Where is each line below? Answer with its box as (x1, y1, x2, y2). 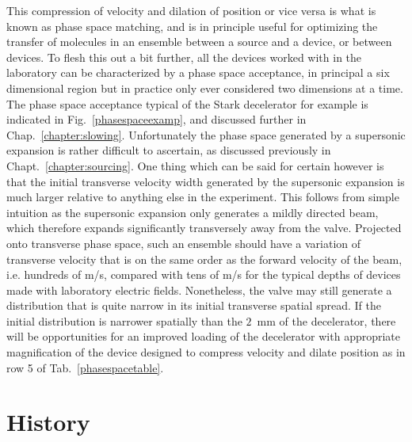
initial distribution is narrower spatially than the (6, 312, 242, 329)
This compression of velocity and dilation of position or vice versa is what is (6, 2, 376, 18)
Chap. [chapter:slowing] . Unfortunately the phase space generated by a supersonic (6, 126, 406, 143)
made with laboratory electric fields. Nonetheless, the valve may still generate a (6, 281, 392, 298)
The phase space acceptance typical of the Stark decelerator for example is (6, 95, 368, 112)
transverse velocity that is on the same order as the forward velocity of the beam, (6, 250, 402, 267)
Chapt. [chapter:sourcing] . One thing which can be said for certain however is (6, 157, 384, 173)
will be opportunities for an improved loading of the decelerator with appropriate (6, 328, 401, 345)
